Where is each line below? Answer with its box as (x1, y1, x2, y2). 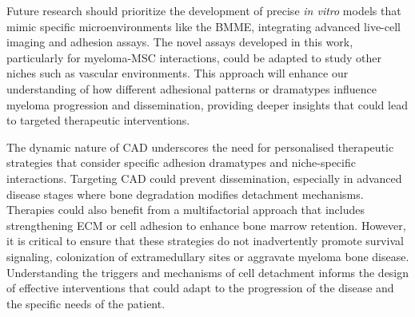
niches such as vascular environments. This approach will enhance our (6, 65, 349, 81)
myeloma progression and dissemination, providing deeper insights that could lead (6, 96, 408, 113)
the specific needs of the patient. (6, 295, 166, 311)
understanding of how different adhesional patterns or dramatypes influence (6, 80, 377, 97)
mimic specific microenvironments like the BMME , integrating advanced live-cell (6, 18, 401, 34)
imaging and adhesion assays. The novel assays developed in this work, (6, 34, 353, 50)
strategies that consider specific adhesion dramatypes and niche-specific (6, 154, 356, 171)
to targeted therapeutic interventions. (6, 112, 190, 129)
